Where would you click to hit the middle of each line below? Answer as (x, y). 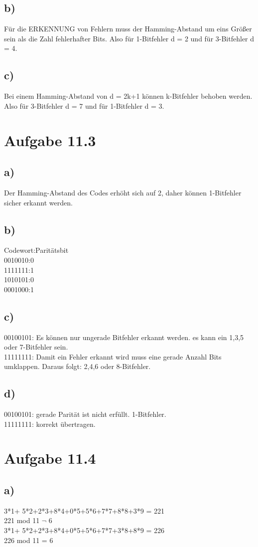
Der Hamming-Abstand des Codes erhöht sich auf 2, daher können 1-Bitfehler (123, 192)
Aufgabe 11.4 (50, 458)
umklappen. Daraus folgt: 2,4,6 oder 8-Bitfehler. (77, 366)
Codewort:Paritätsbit (36, 250)
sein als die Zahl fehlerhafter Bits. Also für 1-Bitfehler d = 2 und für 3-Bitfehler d (129, 38)
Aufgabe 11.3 (50, 140)
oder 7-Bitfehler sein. (36, 347)
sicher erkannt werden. (38, 202)
